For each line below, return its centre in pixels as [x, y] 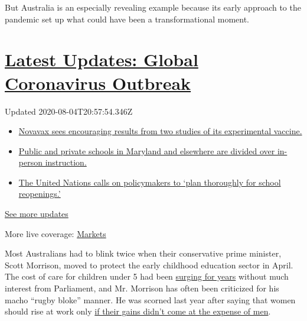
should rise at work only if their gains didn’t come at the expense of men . [138, 311]
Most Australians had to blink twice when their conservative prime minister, [143, 253]
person [30, 162]
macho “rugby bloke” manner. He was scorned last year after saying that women [150, 299]
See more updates [37, 214]
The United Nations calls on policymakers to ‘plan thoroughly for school [150, 182]
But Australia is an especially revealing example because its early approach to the [153, 7]
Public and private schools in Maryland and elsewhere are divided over [147, 150]
